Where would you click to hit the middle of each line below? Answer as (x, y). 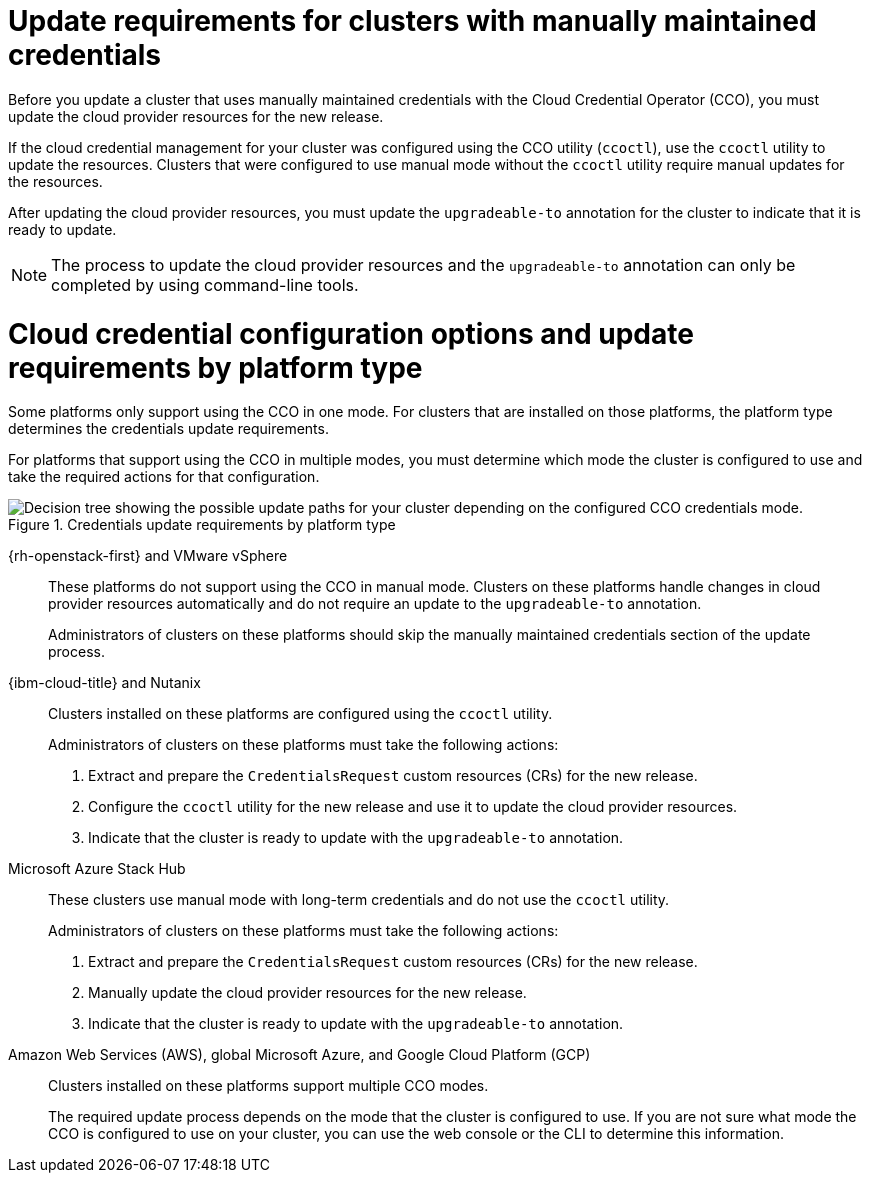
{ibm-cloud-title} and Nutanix (104, 683)
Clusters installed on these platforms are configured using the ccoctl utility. (300, 714)
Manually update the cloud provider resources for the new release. (307, 993)
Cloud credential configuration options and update (351, 333)
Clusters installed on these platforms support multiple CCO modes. (268, 1086)
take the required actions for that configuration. (164, 477)
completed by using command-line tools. (205, 284)
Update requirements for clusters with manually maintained (412, 21)
